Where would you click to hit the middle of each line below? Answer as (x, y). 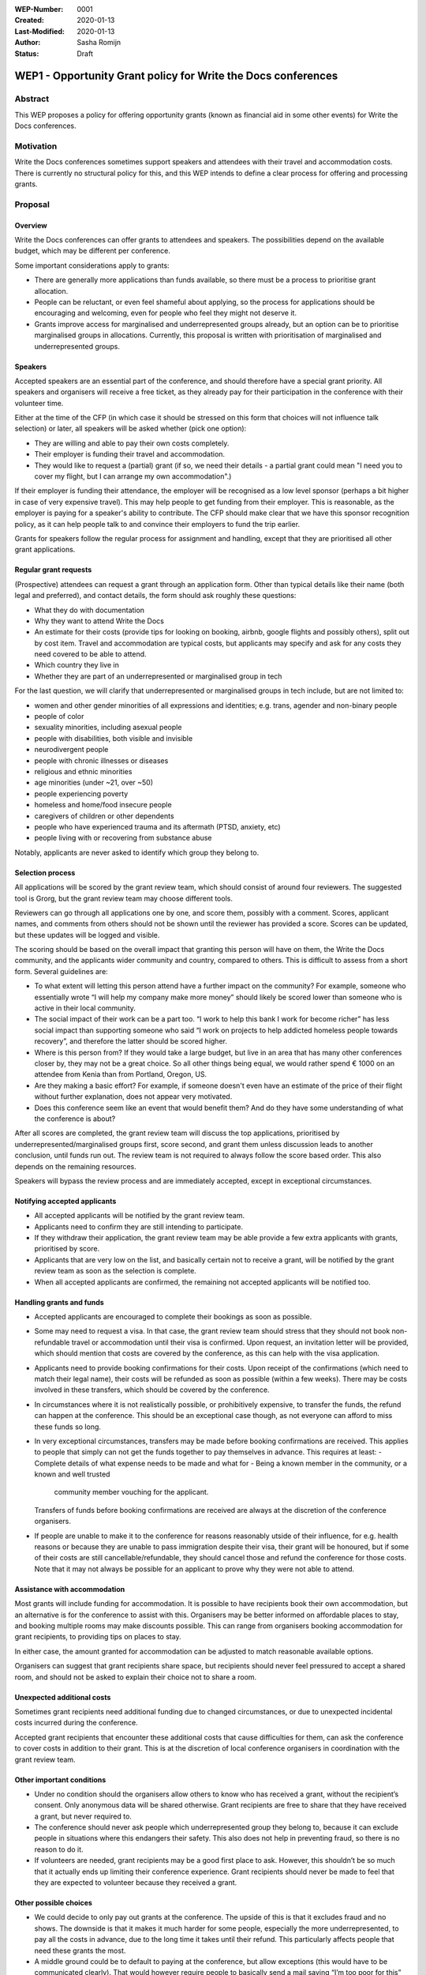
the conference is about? (75, 1119)
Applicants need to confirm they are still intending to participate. (139, 1226)
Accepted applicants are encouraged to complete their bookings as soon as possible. (173, 1317)
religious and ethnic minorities (83, 771)
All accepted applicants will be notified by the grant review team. (139, 1216)
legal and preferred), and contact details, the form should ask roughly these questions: (155, 596)
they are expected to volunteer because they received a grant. (136, 1883)
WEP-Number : (39, 9)
